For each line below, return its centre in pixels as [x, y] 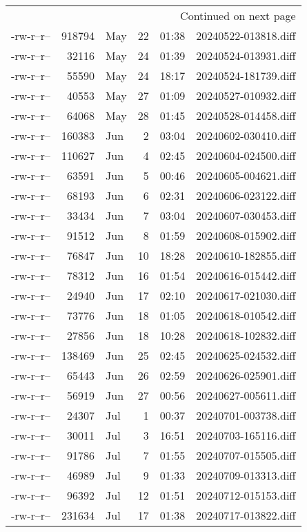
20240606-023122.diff [246, 195]
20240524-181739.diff [246, 75]
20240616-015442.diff [246, 275]
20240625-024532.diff [246, 355]
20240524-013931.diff [246, 55]
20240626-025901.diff [246, 375]
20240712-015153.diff [246, 495]
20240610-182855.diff [246, 255]
